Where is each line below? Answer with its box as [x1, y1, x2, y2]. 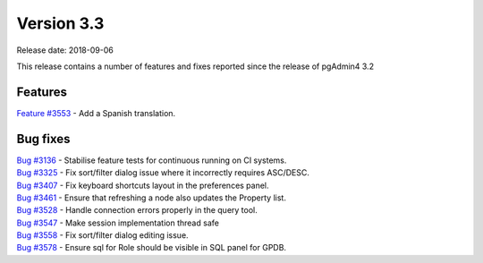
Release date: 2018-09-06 [16, 45, 114, 55]
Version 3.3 [16, 13, 105, 33]
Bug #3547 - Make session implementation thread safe [16, 217, 219, 228]
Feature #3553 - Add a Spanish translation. [16, 107, 176, 118]
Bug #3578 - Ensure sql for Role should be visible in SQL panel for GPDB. [16, 242, 286, 253]
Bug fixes [16, 131, 71, 147]
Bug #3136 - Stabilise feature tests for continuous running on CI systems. [16, 155, 287, 165]
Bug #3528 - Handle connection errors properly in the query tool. [16, 205, 258, 216]
